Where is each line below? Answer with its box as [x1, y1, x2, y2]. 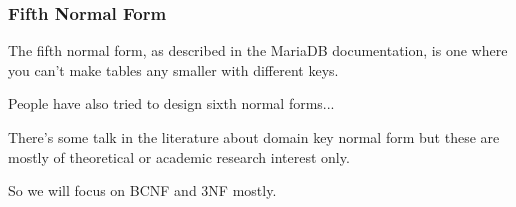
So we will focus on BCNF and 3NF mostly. [8, 180, 277, 201]
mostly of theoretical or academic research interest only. [8, 146, 350, 167]
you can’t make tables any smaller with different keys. [8, 59, 339, 80]
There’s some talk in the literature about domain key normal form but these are [8, 127, 500, 147]
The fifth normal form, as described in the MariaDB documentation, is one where [8, 40, 508, 61]
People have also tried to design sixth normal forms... [8, 93, 335, 114]
